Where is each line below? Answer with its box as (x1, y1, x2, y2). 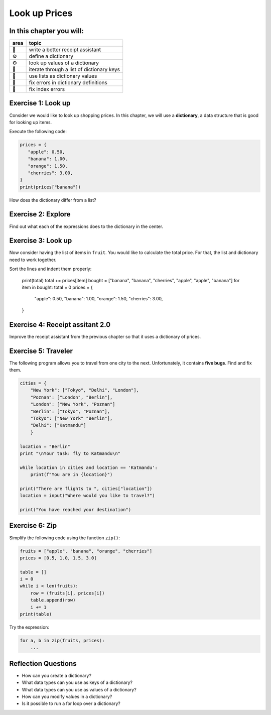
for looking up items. (9, 119, 52, 125)
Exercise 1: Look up (9, 99, 71, 107)
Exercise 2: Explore (9, 210, 71, 218)
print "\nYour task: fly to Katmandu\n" (20, 450, 120, 456)
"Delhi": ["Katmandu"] (30, 422, 86, 428)
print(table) (20, 612, 52, 617)
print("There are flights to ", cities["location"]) (20, 486, 153, 492)
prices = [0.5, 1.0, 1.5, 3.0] (20, 555, 97, 561)
